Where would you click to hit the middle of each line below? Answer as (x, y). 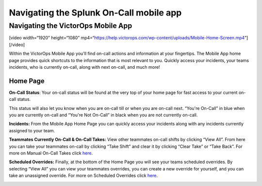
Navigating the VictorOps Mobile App (71, 26)
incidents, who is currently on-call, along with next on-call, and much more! (84, 67)
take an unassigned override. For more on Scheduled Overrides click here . (83, 176)
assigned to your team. (32, 130)
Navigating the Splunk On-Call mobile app (95, 13)
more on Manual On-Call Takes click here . (51, 153)
